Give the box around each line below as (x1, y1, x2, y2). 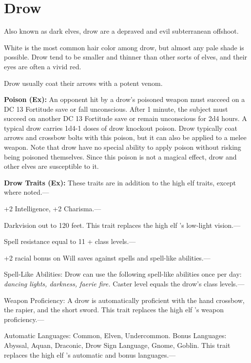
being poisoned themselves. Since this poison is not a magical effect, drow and (4, 151, 237, 161)
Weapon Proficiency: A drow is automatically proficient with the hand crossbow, (4, 295, 245, 305)
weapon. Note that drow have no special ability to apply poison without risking (4, 142, 241, 152)
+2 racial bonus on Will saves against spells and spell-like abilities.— (4, 252, 211, 262)
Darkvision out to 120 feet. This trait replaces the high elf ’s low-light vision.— (4, 220, 241, 230)
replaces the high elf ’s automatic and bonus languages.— (4, 349, 176, 360)
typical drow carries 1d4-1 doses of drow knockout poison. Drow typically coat (4, 122, 238, 133)
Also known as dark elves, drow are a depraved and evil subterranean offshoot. (4, 26, 239, 36)
